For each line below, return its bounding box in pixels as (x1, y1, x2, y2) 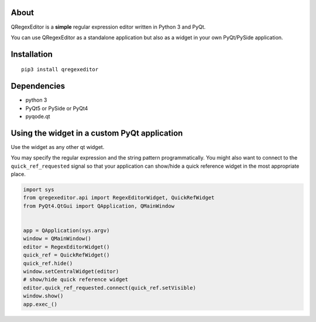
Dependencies (11, 81, 66, 91)
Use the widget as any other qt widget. (11, 143, 105, 150)
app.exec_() (23, 301, 58, 307)
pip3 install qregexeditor (21, 66, 99, 73)
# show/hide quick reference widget (23, 276, 129, 283)
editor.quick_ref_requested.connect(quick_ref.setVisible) (23, 284, 196, 291)
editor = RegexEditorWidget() (23, 243, 110, 250)
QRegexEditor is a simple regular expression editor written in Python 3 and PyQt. (11, 23, 206, 30)
